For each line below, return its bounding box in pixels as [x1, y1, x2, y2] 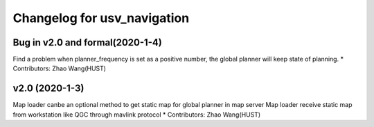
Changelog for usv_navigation [12, 10, 190, 26]
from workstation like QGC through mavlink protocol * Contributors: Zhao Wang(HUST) [12, 110, 261, 119]
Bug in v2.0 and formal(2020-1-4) [12, 37, 162, 48]
